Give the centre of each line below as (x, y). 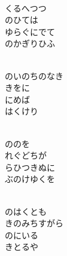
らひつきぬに (30, 167)
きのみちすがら (34, 223)
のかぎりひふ (30, 43)
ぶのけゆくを (30, 179)
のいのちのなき (34, 75)
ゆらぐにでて (30, 31)
